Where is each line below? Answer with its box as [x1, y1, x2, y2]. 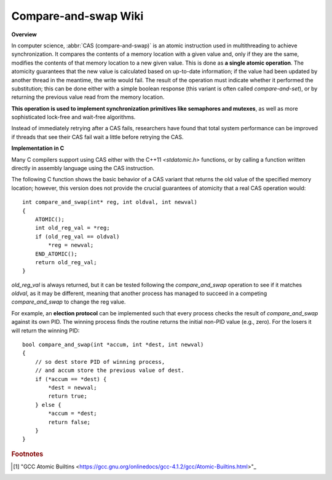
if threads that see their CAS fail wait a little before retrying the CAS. [11, 133, 184, 141]
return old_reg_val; [34, 259, 97, 266]
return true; [48, 393, 87, 399]
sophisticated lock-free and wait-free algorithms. [11, 114, 136, 121]
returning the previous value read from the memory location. [11, 93, 165, 101]
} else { [34, 401, 61, 408]
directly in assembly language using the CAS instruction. [11, 165, 155, 172]
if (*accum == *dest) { [34, 376, 107, 382]
